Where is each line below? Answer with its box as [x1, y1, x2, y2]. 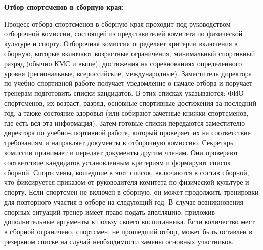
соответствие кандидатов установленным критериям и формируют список [4, 157, 231, 167]
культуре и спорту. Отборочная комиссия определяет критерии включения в [4, 38, 238, 48]
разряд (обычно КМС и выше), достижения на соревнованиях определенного [4, 58, 242, 68]
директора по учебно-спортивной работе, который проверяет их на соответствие [4, 127, 251, 138]
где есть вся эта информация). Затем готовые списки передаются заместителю [4, 117, 245, 128]
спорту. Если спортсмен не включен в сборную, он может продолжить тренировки [4, 186, 259, 197]
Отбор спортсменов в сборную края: [4, 2, 124, 12]
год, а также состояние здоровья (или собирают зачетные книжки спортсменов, [4, 107, 249, 118]
